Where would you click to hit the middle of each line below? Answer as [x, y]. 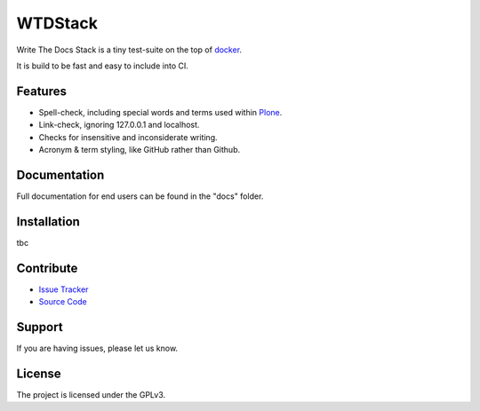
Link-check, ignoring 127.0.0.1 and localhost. [119, 125]
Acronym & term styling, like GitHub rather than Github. [139, 150]
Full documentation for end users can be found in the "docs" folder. [140, 196]
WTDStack [57, 23]
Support [40, 327]
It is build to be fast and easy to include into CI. [102, 66]
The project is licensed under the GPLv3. [91, 394]
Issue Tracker [64, 289]
